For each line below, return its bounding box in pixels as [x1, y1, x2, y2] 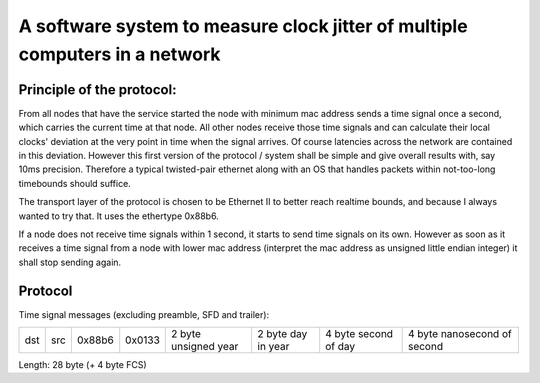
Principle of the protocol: [18, 81, 177, 98]
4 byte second [325, 327, 394, 341]
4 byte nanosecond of [407, 327, 512, 341]
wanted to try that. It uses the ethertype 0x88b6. [18, 210, 219, 222]
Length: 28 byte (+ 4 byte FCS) [18, 359, 147, 371]
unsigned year [170, 340, 239, 354]
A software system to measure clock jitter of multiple [18, 15, 469, 37]
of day [325, 340, 355, 354]
